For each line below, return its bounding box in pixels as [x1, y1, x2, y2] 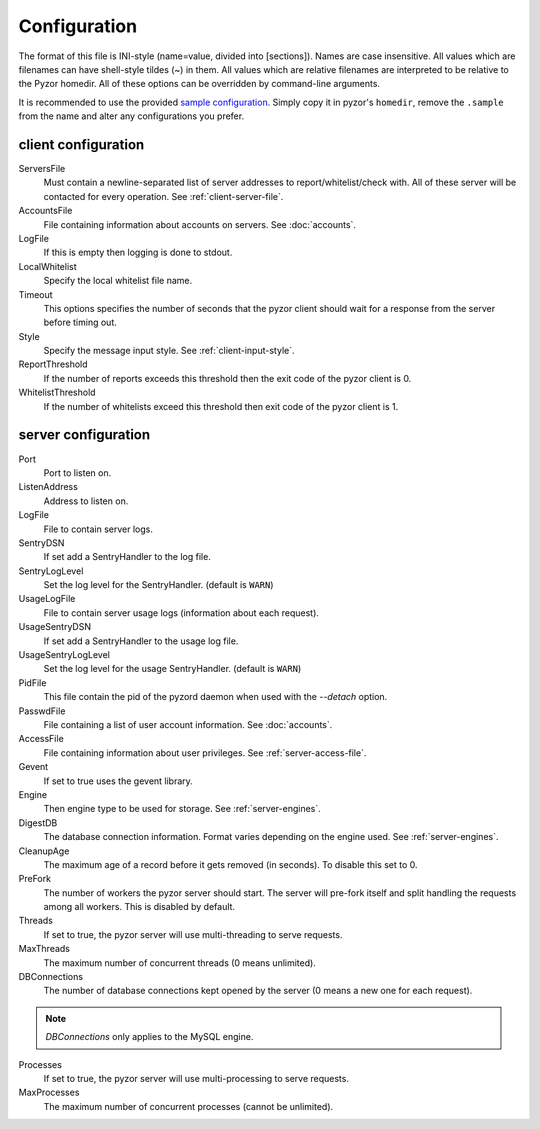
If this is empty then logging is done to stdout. [43, 246, 233, 259]
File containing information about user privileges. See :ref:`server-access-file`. [43, 746, 367, 759]
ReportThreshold [18, 358, 89, 370]
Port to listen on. [43, 466, 112, 479]
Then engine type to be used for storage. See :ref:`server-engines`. [43, 803, 322, 815]
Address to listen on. [43, 495, 129, 507]
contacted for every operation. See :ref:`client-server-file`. [43, 190, 284, 202]
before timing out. [43, 316, 117, 329]
